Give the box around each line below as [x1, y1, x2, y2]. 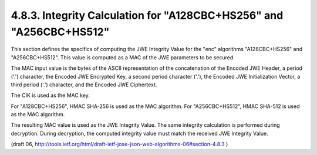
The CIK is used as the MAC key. [11, 92, 90, 99]
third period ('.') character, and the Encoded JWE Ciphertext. [11, 81, 157, 88]
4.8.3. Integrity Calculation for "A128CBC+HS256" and [11, 9, 284, 22]
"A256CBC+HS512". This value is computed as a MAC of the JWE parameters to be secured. [11, 53, 235, 61]
